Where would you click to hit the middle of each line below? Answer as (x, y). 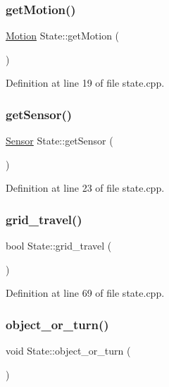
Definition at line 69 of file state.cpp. (85, 293)
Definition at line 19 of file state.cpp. (85, 83)
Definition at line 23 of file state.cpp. (85, 188)
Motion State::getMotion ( (63, 36)
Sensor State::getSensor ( (60, 141)
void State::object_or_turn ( (68, 351)
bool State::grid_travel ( (59, 246)
